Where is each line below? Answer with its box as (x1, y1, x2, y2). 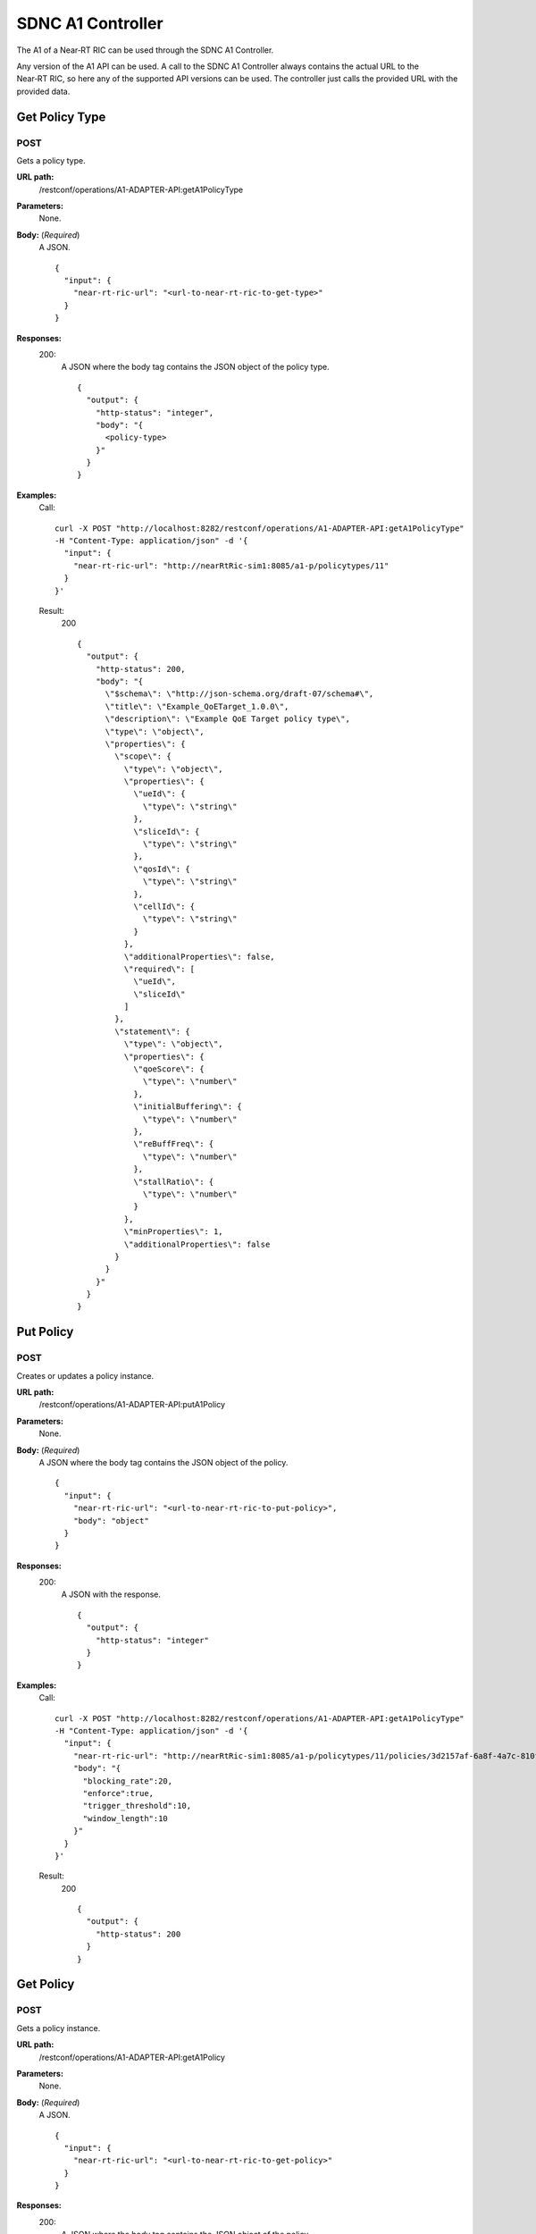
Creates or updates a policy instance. (16, 1370, 155, 1381)
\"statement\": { (114, 1026, 191, 1037)
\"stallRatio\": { (133, 1176, 214, 1187)
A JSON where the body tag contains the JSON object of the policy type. (61, 362, 330, 373)
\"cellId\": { (133, 901, 196, 911)
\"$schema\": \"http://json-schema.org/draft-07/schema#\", (105, 689, 374, 699)
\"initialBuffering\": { (133, 1102, 243, 1112)
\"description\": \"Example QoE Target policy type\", (105, 714, 350, 724)
